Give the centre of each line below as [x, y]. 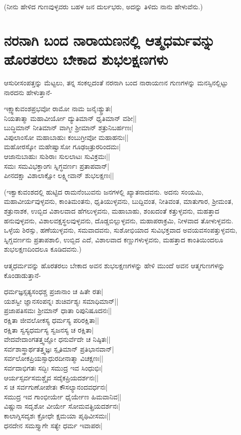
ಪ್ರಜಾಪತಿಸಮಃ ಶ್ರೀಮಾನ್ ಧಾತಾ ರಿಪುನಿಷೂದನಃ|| [58, 310]
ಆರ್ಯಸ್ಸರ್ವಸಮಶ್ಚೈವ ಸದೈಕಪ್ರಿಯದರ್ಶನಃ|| [51, 377]
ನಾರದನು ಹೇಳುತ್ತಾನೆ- [28, 92]
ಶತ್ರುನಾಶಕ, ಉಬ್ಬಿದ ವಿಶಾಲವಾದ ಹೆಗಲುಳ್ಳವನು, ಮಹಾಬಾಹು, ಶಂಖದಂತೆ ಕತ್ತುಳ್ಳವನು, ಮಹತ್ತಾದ [112, 211]
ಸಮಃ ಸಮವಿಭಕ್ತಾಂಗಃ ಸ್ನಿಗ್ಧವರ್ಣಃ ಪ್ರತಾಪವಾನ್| [57, 166]
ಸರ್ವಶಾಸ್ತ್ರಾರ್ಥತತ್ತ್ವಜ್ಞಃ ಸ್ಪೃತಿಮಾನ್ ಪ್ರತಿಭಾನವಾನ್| [59, 348]
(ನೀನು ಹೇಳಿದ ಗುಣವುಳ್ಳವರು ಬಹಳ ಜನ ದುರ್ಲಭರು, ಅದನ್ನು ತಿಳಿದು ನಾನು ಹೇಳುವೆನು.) [103, 6]
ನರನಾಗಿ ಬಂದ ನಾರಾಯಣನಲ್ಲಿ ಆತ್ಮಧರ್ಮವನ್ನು [110, 40]
